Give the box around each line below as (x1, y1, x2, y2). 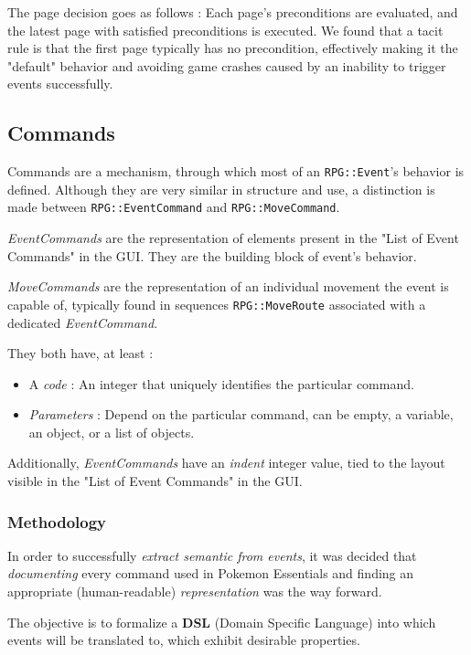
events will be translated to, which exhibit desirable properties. (7, 630, 360, 650)
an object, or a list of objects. (28, 422, 195, 441)
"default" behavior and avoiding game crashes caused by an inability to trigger (7, 56, 446, 75)
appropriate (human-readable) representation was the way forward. (7, 582, 382, 601)
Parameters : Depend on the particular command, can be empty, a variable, (28, 405, 454, 424)
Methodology (7, 510, 107, 533)
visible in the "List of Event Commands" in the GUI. (7, 471, 303, 491)
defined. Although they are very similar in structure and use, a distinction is (7, 179, 435, 198)
